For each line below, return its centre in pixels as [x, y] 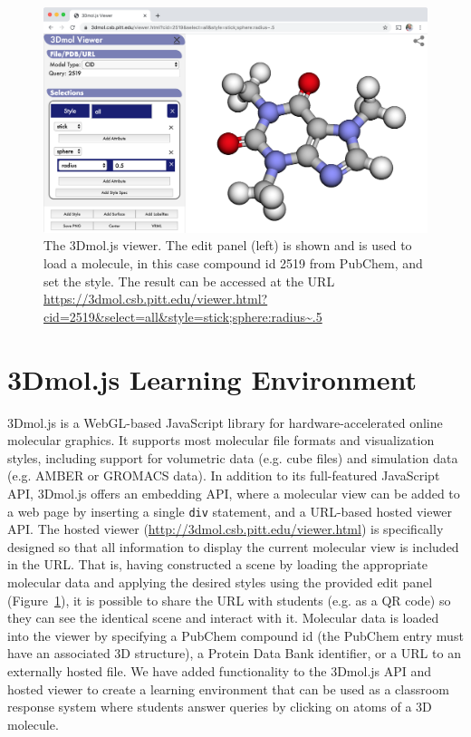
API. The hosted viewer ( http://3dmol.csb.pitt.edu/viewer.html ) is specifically [226, 529]
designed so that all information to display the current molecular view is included [233, 546]
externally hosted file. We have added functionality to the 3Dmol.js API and [220, 670]
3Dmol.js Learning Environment [212, 378]
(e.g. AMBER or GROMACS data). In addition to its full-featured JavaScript [224, 475]
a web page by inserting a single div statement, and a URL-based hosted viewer [230, 511]
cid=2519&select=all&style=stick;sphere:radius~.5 [183, 316]
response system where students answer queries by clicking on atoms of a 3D [220, 707]
